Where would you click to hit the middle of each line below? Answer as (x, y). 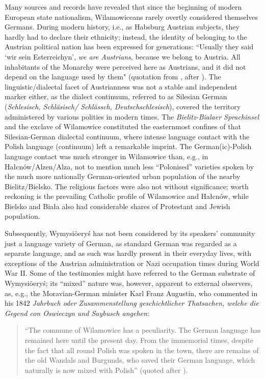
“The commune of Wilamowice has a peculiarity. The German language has (143, 330)
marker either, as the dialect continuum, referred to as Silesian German (116, 96)
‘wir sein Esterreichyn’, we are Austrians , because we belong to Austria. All (123, 56)
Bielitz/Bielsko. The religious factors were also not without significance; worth (127, 186)
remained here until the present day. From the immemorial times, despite (139, 340)
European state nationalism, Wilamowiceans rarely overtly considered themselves (131, 17)
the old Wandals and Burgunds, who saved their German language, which (140, 360)
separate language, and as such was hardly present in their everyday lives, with (128, 253)
